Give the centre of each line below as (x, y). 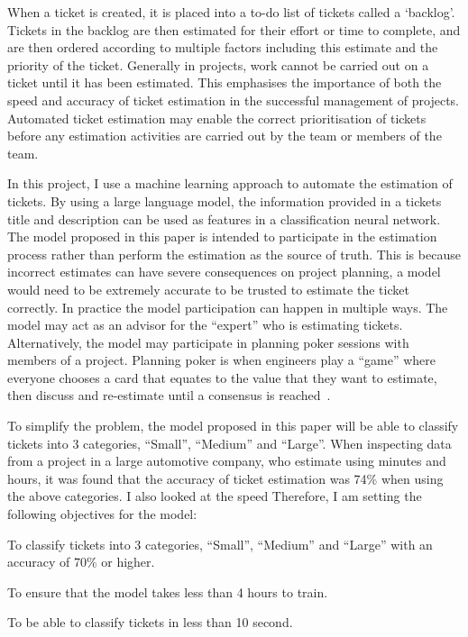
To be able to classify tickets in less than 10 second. (150, 622)
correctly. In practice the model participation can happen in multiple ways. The (228, 307)
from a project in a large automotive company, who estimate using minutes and (227, 461)
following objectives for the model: (102, 514)
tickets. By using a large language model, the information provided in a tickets (225, 200)
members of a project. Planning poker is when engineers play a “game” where (222, 360)
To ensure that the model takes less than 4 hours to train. (168, 591)
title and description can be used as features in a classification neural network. (224, 218)
